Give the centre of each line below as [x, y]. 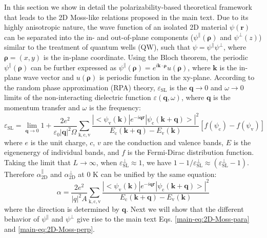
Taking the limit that [37, 162]
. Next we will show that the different [185, 209]
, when [107, 162]
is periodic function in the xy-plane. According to [177, 77]
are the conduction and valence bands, [163, 142]
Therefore [19, 174]
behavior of [22, 219]
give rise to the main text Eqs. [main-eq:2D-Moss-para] [163, 219]
